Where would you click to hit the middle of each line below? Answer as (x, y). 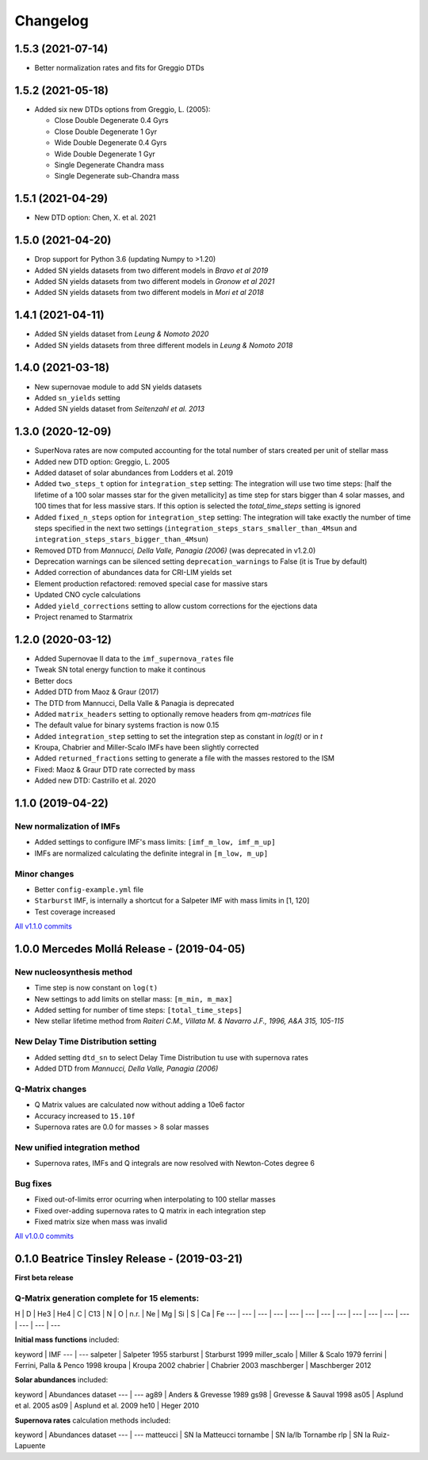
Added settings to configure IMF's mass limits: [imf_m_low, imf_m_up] (155, 842)
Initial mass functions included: (67, 1339)
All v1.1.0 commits (44, 926)
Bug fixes (33, 1183)
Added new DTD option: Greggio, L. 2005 (102, 462)
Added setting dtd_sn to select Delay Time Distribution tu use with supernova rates (172, 1057)
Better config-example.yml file (89, 889)
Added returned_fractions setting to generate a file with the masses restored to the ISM (184, 758)
